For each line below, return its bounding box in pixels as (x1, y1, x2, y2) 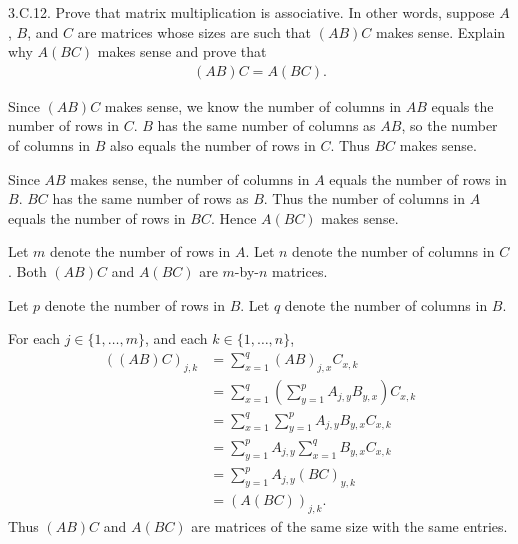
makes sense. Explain (376, 21, 506, 42)
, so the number (401, 115, 498, 136)
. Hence (210, 207, 257, 228)
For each (8, 328, 60, 349)
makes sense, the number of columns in (70, 168, 310, 189)
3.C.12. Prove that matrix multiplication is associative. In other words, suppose (8, 2, 495, 22)
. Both (8, 260, 47, 281)
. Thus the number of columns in (263, 188, 466, 209)
